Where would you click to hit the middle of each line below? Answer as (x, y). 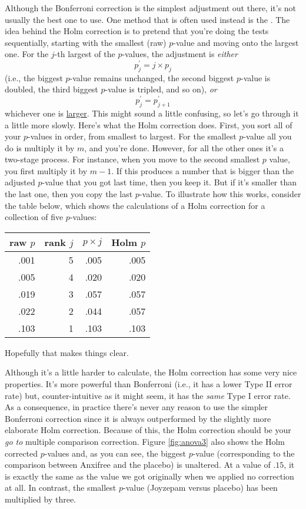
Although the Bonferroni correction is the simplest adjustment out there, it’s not (151, 8)
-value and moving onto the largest (236, 42)
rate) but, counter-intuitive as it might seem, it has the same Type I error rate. (148, 395)
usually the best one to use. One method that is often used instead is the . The (147, 19)
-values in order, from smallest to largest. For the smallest (132, 136)
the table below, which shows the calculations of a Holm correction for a (135, 205)
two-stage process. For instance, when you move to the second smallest (132, 159)
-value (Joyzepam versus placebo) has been (200, 488)
